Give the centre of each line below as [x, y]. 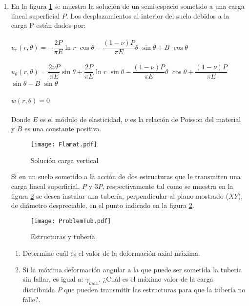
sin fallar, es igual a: [53, 279]
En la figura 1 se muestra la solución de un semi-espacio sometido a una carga [128, 6]
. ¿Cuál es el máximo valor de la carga [156, 279]
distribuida [39, 289]
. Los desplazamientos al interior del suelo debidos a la [148, 15]
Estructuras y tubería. [64, 236]
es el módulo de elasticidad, [81, 119]
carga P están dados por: [48, 25]
